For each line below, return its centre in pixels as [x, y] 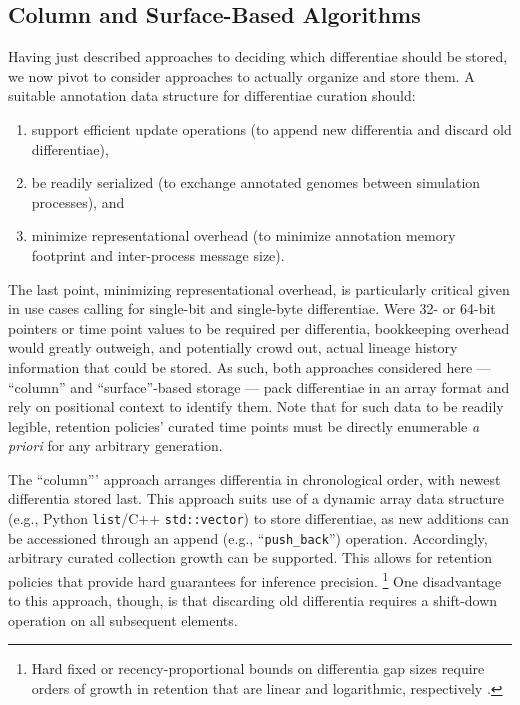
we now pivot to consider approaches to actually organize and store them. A [241, 75]
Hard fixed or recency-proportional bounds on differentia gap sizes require [258, 668]
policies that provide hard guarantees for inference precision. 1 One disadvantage [255, 579]
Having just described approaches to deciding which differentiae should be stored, [258, 56]
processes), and [78, 201]
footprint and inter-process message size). [158, 254]
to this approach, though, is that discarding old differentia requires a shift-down [253, 600]
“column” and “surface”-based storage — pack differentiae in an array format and [259, 386]
